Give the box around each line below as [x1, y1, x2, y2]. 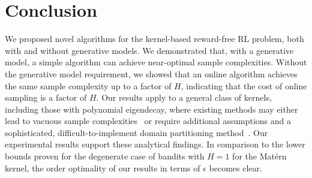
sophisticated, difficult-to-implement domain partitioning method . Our [5, 126, 268, 138]
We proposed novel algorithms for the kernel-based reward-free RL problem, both [5, 32, 304, 45]
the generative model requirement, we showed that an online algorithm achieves [5, 67, 298, 80]
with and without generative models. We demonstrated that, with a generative [5, 44, 294, 56]
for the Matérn [232, 150, 287, 162]
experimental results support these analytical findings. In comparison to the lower [5, 138, 305, 150]
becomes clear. [209, 161, 262, 174]
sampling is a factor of [5, 91, 87, 104]
